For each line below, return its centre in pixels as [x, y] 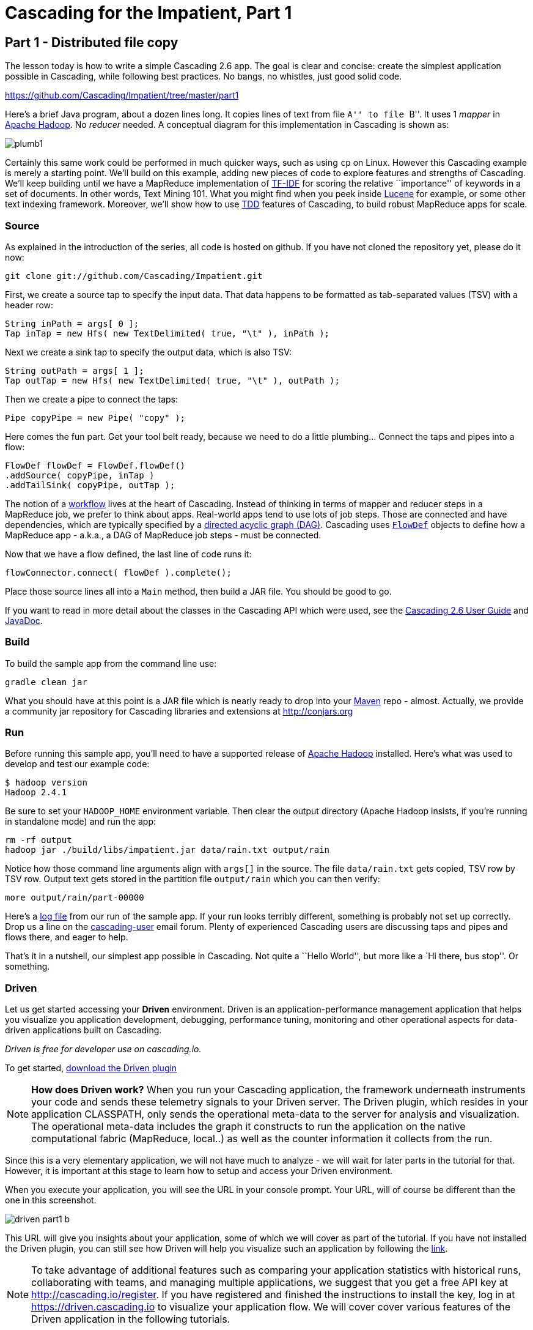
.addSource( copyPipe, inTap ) [80, 475]
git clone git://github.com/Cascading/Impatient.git [134, 276]
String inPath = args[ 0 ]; [72, 323]
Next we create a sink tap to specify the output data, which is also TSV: [148, 352]
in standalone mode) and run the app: [81, 822]
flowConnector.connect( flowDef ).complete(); [118, 572]
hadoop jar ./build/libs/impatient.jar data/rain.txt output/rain [167, 850]
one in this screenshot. [51, 1200]
